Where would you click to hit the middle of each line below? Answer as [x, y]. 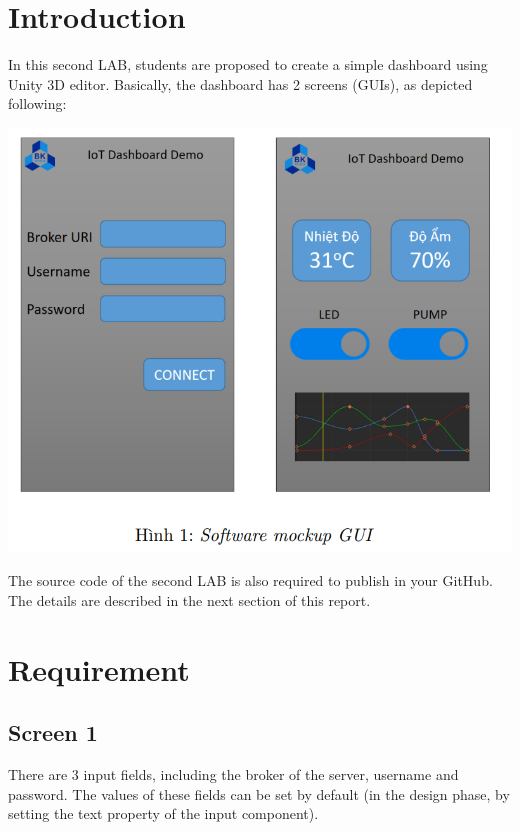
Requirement [99, 668]
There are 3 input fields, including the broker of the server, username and [233, 774]
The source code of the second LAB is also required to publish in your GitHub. [250, 580]
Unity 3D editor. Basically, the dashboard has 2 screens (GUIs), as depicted [240, 83]
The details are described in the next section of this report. [189, 599]
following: [37, 103]
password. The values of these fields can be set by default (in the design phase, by [259, 793]
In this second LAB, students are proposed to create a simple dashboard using [248, 64]
